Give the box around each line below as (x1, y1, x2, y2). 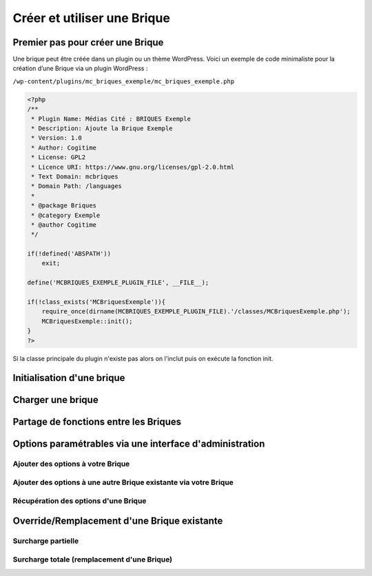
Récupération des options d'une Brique (12, 496, 147, 506)
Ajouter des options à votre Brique (12, 459, 130, 469)
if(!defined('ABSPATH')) (27, 250, 112, 258)
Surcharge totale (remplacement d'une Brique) (12, 555, 172, 564)
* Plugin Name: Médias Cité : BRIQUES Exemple (31, 114, 191, 123)
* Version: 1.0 (31, 134, 83, 142)
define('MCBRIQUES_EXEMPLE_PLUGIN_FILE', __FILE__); (27, 279, 209, 287)
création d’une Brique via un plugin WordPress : (12, 64, 148, 72)
